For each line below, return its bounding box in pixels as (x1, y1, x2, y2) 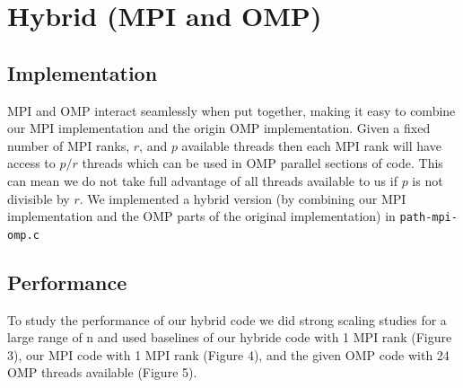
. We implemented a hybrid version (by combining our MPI (79, 189, 406, 207)
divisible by (7, 189, 70, 207)
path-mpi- (399, 211, 458, 225)
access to (7, 154, 56, 172)
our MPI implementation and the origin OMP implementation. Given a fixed (7, 119, 431, 137)
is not (412, 171, 443, 190)
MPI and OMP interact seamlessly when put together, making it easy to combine (7, 101, 456, 119)
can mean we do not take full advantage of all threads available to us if (7, 171, 397, 190)
